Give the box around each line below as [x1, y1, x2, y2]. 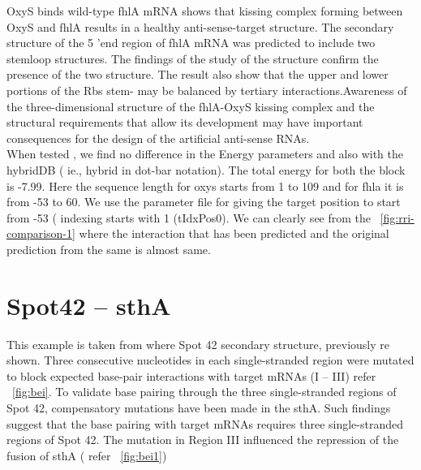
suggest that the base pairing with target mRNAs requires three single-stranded [6, 415, 404, 432]
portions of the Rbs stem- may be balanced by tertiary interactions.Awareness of [6, 81, 407, 98]
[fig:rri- [380, 209, 415, 226]
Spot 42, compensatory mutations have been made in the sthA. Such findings [6, 399, 391, 416]
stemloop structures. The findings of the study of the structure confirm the [6, 50, 379, 67]
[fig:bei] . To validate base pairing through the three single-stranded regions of [12, 383, 397, 400]
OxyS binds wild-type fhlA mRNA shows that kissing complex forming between [6, 2, 403, 19]
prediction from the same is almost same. [6, 240, 211, 257]
